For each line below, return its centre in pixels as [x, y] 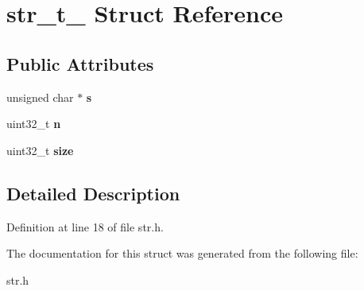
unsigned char [40, 97]
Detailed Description [93, 193]
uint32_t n [34, 124]
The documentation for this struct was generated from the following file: [182, 253]
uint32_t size [40, 150]
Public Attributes [80, 63]
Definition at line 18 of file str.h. [85, 226]
